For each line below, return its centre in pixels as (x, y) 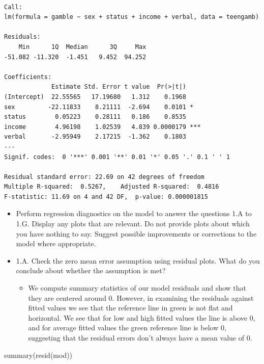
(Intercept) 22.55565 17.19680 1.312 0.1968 (95, 97)
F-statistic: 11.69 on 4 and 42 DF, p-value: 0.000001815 (106, 197)
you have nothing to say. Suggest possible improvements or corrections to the (136, 233)
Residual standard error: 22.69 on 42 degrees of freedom (104, 177)
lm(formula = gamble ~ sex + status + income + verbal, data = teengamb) (132, 17)
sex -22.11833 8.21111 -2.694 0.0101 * (99, 107)
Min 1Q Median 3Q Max (82, 47)
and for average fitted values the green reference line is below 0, (127, 328)
